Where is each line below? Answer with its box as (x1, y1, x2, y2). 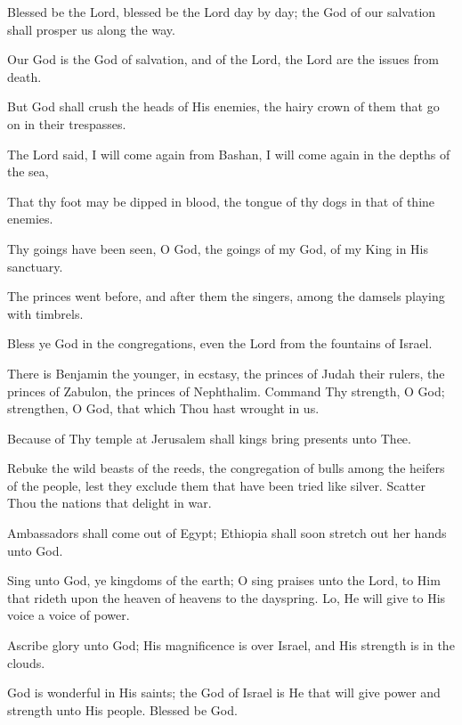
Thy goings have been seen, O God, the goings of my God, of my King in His (7, 239, 428, 257)
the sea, (7, 162, 49, 181)
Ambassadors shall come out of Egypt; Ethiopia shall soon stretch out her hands (7, 524, 447, 542)
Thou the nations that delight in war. (7, 493, 212, 512)
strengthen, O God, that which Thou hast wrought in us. (7, 399, 320, 418)
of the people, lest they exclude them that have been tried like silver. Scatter (7, 476, 426, 494)
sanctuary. (7, 257, 63, 275)
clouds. (7, 653, 45, 672)
